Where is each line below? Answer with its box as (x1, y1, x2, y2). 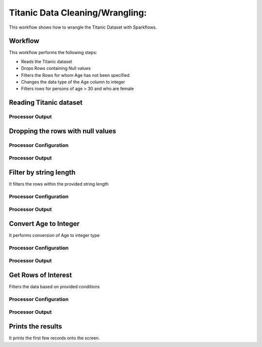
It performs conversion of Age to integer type (9, 232, 100, 238)
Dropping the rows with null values (9, 127, 116, 135)
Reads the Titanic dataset (21, 58, 72, 64)
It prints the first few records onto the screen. (9, 335, 100, 341)
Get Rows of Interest (9, 271, 72, 279)
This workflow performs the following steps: (9, 50, 98, 55)
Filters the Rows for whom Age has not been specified (21, 72, 130, 78)
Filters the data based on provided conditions (9, 284, 100, 290)
